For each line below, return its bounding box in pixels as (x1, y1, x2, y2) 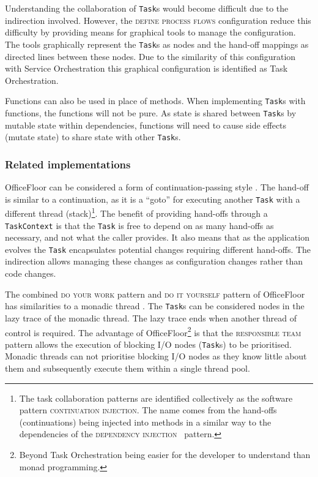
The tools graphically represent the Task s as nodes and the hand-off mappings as (5, 37, 309, 50)
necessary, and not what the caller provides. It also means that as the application (5, 231, 309, 244)
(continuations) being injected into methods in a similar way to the (19, 415, 272, 428)
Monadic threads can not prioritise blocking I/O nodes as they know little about (5, 350, 307, 362)
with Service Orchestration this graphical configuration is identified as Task (5, 62, 288, 75)
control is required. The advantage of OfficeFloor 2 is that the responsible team (5, 324, 301, 339)
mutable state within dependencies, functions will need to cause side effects (5, 118, 287, 131)
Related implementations (5, 156, 131, 171)
